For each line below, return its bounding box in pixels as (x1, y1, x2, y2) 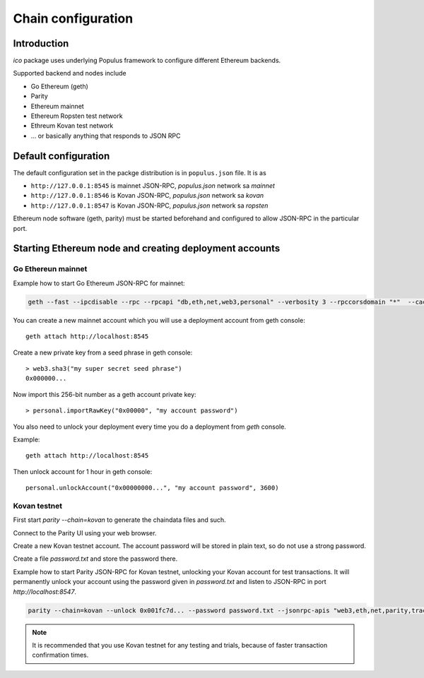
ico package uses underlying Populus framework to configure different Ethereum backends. (13, 56, 281, 65)
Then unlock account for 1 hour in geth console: (13, 467, 153, 476)
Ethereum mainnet (30, 102, 84, 110)
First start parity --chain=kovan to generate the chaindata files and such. (13, 516, 226, 524)
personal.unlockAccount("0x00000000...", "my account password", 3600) (25, 484, 279, 492)
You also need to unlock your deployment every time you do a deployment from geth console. (13, 422, 286, 431)
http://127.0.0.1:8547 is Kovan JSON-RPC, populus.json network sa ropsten (30, 201, 269, 210)
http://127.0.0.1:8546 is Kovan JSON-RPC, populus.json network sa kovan (30, 191, 264, 200)
